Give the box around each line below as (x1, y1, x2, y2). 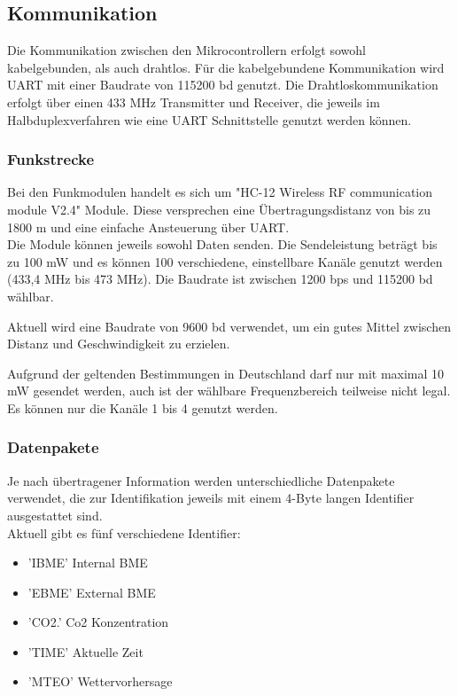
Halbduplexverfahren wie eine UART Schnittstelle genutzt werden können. (7, 110, 412, 129)
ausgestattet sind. (7, 505, 103, 524)
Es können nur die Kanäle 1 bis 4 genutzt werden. (7, 398, 278, 417)
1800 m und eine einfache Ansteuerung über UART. (7, 217, 290, 236)
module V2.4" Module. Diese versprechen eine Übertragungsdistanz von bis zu (7, 199, 431, 218)
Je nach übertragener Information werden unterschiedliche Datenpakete (7, 471, 395, 489)
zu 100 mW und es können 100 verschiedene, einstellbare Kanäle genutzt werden (7, 252, 443, 270)
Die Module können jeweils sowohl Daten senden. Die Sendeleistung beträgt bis (7, 235, 438, 254)
